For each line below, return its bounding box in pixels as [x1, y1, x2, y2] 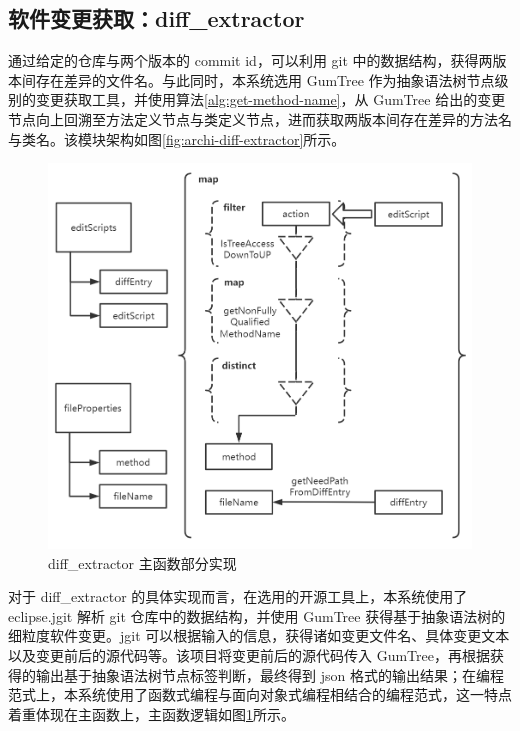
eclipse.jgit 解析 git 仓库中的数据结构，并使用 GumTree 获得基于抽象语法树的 [8, 605, 506, 626]
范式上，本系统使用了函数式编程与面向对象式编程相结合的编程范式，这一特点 [8, 684, 512, 705]
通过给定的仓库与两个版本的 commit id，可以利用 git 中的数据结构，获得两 [8, 50, 493, 71]
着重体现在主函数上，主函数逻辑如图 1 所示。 [8, 703, 295, 724]
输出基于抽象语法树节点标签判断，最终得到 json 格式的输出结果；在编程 [35, 664, 504, 685]
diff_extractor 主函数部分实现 [48, 552, 237, 573]
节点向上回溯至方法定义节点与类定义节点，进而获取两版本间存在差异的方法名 [8, 108, 512, 129]
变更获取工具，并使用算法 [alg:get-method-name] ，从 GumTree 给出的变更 [35, 89, 506, 110]
